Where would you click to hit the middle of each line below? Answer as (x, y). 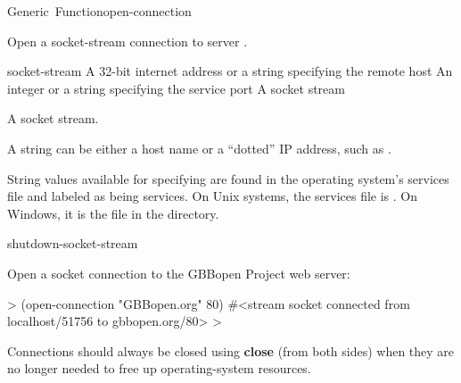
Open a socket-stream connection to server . (128, 41)
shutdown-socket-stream (73, 243)
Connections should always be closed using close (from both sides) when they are (231, 350)
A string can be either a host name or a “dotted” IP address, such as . (199, 148)
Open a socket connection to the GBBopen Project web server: (179, 273)
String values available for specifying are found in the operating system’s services (228, 178)
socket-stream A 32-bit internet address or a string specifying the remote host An (230, 71)
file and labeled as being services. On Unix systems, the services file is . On (212, 196)
